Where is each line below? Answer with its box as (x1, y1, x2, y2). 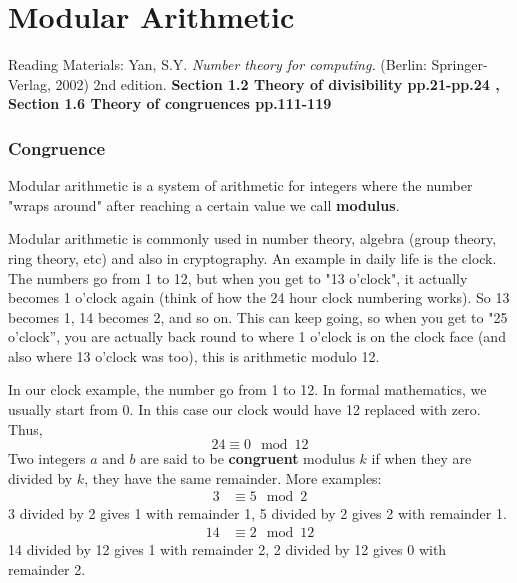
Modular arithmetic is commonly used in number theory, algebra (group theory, (8, 228, 497, 249)
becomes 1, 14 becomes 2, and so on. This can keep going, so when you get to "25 (8, 306, 508, 327)
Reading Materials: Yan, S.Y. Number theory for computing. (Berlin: (8, 54, 427, 75)
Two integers (8, 448, 86, 469)
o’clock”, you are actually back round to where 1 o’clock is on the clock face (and (8, 326, 506, 347)
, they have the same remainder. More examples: (84, 467, 382, 488)
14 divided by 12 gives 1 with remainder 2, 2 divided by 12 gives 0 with (8, 539, 447, 560)
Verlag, (8, 73, 51, 94)
